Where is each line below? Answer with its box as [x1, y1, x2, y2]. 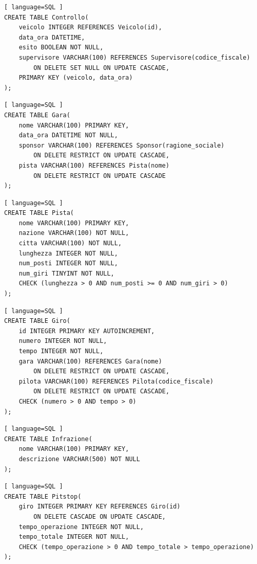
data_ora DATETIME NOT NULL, [18, 132, 118, 139]
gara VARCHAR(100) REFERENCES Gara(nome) [18, 357, 162, 365]
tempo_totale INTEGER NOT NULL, [18, 533, 129, 541]
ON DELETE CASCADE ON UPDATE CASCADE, [33, 513, 166, 520]
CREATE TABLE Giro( [4, 317, 70, 325]
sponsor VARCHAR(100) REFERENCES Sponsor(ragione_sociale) [18, 141, 225, 149]
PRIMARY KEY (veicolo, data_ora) [18, 74, 133, 82]
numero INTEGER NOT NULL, [18, 337, 107, 345]
